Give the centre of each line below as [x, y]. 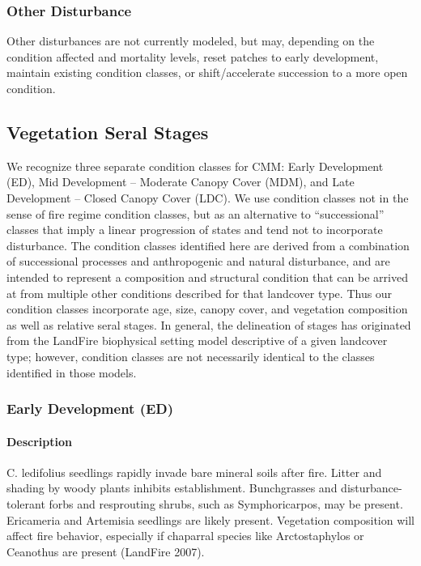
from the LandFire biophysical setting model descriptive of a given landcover [197, 340]
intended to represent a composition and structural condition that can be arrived [207, 277]
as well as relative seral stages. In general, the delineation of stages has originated [209, 324]
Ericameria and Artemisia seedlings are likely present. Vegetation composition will [210, 519]
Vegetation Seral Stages [108, 132]
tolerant [26, 503]
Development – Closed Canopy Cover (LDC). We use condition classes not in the [208, 197]
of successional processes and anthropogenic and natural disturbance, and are [198, 261]
